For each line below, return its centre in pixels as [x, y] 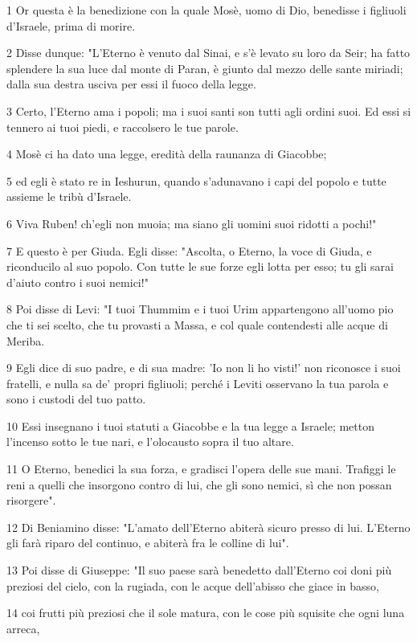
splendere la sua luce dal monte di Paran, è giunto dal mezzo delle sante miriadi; [205, 68]
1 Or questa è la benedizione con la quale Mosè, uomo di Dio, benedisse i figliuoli [206, 10]
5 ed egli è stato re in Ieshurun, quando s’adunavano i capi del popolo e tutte [196, 180]
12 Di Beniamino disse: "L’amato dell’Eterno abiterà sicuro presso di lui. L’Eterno [208, 527]
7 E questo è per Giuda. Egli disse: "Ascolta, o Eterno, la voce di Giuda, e [189, 250]
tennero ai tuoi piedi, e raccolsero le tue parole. [123, 127]
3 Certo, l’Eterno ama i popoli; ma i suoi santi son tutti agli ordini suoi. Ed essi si [209, 110]
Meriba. [26, 340]
